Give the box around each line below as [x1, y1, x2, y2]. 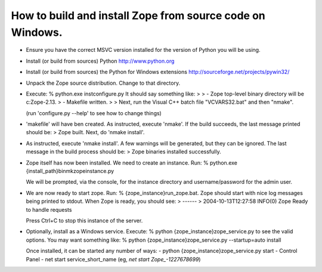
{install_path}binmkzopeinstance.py [26, 168, 114, 175]
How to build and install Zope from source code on [11, 9, 265, 22]
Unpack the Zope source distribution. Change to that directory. [26, 79, 181, 86]
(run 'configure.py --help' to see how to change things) [26, 109, 162, 116]
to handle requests [26, 206, 72, 213]
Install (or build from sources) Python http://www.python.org [26, 57, 175, 64]
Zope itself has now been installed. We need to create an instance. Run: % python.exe [26, 159, 238, 166]
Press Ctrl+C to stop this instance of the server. [26, 217, 143, 224]
